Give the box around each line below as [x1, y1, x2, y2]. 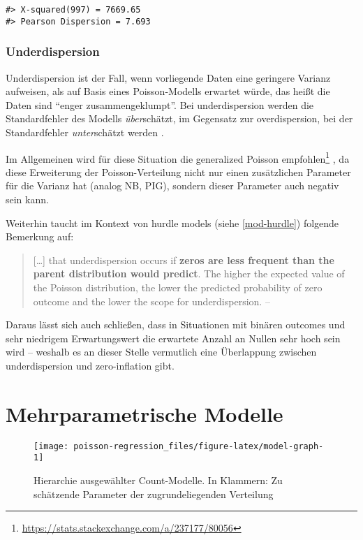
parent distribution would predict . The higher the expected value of [33, 266, 345, 281]
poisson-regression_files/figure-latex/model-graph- [73, 441, 324, 451]
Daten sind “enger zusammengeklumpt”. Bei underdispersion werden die [6, 97, 314, 112]
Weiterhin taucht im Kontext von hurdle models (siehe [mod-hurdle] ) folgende [6, 215, 339, 230]
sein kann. [6, 191, 49, 206]
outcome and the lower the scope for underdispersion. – [33, 293, 270, 308]
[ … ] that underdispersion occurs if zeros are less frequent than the [33, 252, 334, 267]
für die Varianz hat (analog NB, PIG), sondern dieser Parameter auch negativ [6, 178, 339, 193]
